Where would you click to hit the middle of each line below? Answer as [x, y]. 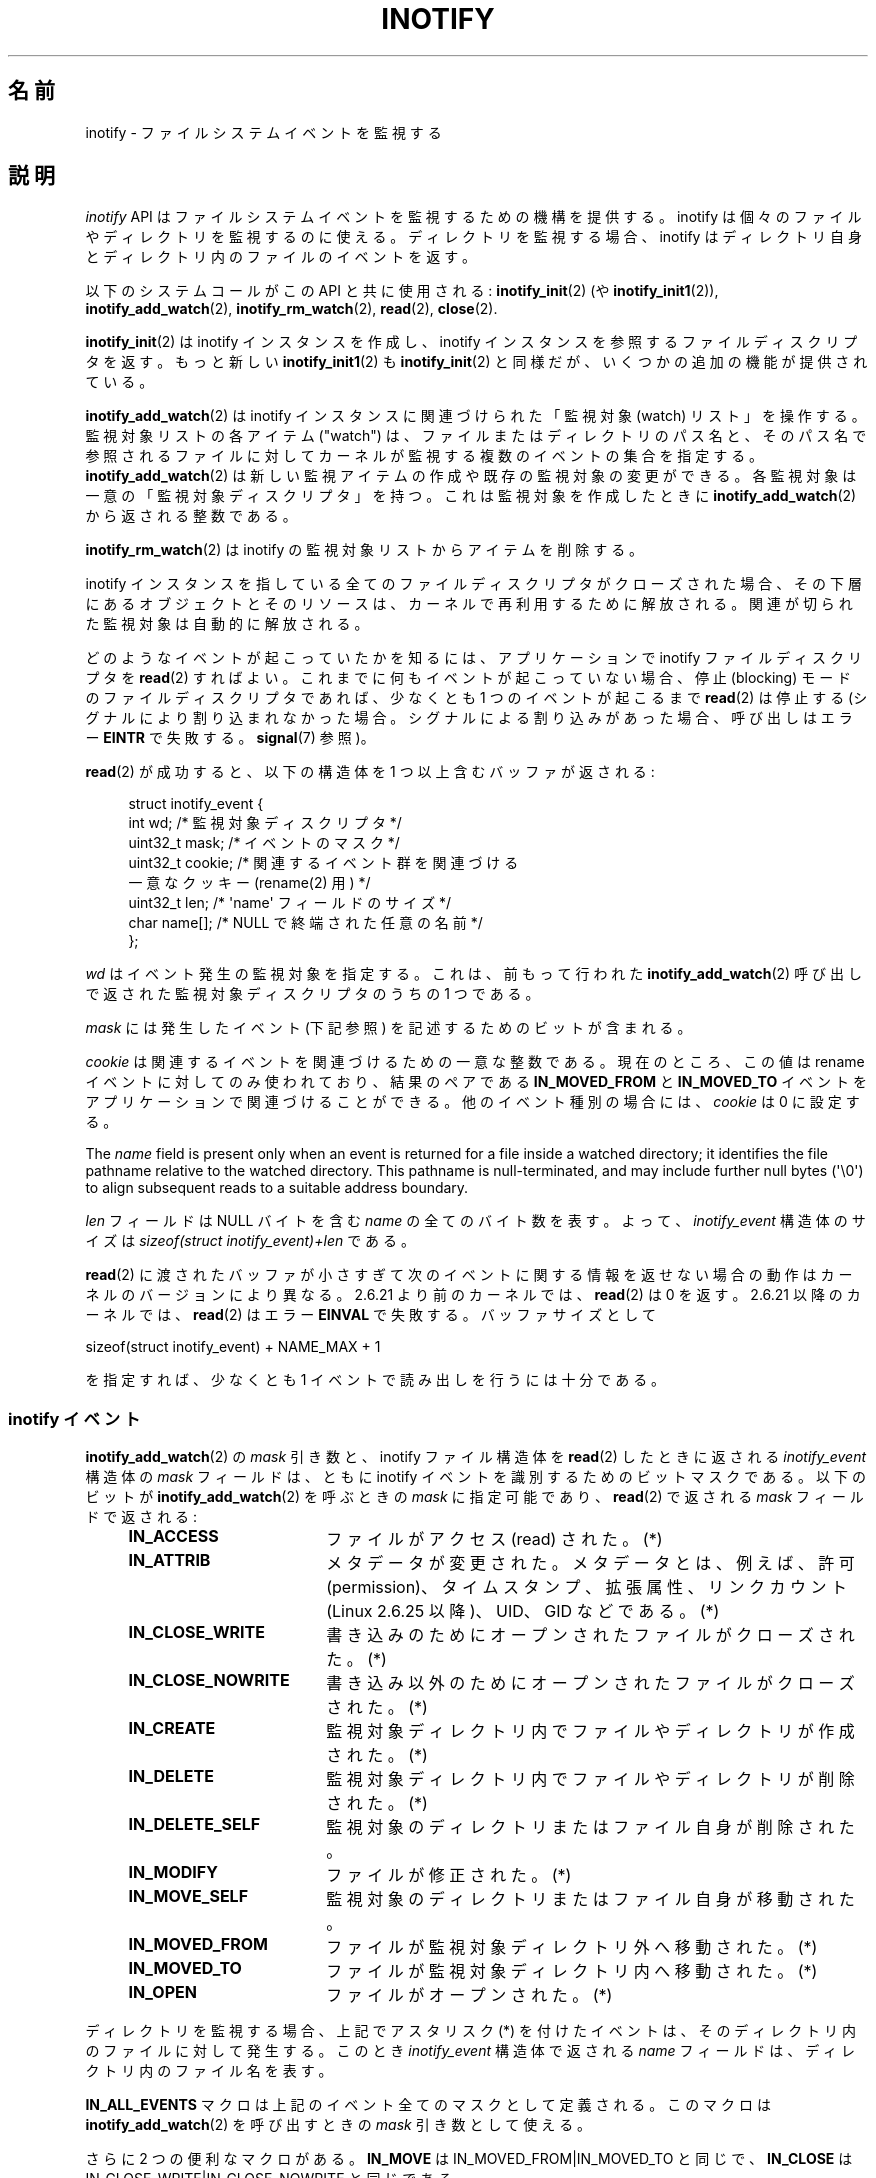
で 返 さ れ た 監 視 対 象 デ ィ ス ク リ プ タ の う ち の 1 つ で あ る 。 [312, 994]
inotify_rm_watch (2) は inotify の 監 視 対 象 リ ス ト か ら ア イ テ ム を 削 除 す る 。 [364, 550]
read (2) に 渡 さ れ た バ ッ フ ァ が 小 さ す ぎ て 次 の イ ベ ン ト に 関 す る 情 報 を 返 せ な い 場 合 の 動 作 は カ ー [469, 1275]
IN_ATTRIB [169, 1560]
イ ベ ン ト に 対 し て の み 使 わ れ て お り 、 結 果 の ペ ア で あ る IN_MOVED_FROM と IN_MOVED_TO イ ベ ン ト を [476, 1082]
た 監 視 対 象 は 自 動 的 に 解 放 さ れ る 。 [227, 624]
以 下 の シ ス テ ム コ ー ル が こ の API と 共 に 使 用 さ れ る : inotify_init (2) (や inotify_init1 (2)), [402, 291]
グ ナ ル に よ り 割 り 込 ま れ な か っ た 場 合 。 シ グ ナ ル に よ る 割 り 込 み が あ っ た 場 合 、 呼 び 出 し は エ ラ [469, 718]
